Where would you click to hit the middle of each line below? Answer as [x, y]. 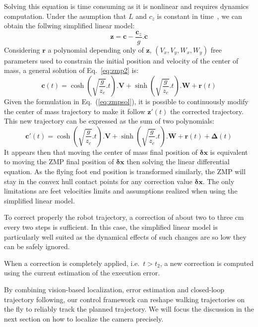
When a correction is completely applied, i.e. [72, 263]
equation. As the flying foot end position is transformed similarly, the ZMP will [125, 171]
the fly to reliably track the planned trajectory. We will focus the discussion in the [129, 309]
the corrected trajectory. [207, 111]
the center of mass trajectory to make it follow [75, 111]
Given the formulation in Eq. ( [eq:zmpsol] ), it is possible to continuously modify [126, 101]
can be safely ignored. [37, 246]
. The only [219, 181]
